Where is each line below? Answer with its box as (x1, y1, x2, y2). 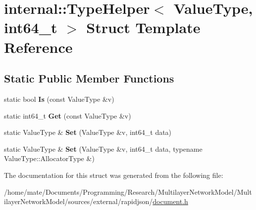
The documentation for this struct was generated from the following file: (4, 169, 223, 180)
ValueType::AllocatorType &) (4, 153, 95, 164)
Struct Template (86, 17, 201, 38)
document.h (153, 196, 188, 207)
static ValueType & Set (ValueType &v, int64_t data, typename (4, 143, 203, 154)
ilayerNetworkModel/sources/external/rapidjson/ (4, 196, 153, 207)
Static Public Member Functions (4, 71, 174, 86)
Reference (4, 37, 73, 57)
